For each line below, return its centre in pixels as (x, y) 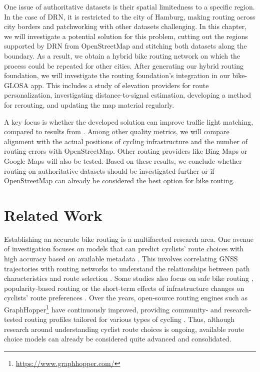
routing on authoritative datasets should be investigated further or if (109, 170)
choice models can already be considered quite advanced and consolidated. (118, 339)
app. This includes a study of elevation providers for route (120, 85)
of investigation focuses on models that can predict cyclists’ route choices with (124, 249)
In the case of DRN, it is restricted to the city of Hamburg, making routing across (130, 16)
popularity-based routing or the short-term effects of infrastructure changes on (124, 288)
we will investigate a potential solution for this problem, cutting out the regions (126, 36)
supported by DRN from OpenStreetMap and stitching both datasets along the (125, 46)
